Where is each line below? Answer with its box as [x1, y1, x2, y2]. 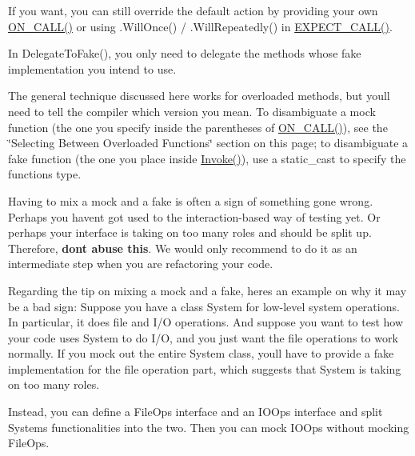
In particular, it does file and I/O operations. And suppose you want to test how [8, 314, 404, 330]
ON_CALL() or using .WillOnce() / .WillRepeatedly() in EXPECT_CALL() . [8, 18, 393, 34]
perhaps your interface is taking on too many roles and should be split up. [8, 224, 372, 241]
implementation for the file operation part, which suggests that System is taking [8, 360, 401, 377]
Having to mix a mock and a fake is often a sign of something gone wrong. [8, 192, 373, 209]
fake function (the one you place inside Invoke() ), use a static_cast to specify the [8, 150, 406, 166]
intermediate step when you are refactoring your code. [8, 255, 273, 272]
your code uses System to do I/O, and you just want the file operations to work [8, 329, 398, 346]
